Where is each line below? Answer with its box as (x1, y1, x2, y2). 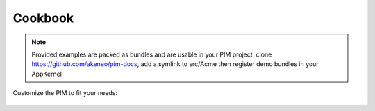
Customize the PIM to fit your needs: (12, 89, 118, 97)
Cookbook (12, 10, 74, 26)
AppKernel (31, 70, 62, 78)
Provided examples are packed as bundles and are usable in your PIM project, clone (31, 50, 272, 59)
